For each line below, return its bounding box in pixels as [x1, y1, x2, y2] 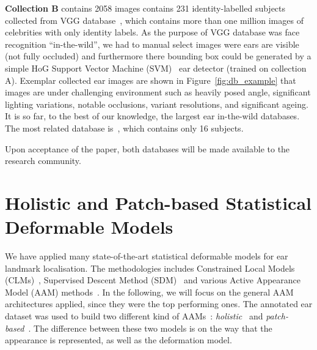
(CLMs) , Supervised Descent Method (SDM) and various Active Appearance [5, 274, 301, 286]
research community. [5, 154, 81, 167]
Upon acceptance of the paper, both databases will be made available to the [5, 142, 290, 155]
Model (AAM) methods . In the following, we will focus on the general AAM [5, 285, 294, 298]
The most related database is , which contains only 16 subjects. [5, 121, 244, 134]
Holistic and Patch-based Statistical [5, 190, 312, 215]
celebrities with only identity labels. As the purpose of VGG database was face [5, 26, 300, 39]
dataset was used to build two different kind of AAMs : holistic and [5, 310, 263, 322]
